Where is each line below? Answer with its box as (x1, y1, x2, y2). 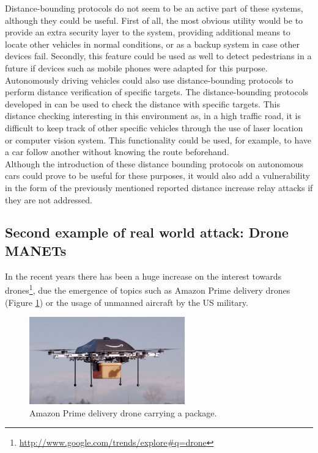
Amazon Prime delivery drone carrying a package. (29, 406, 217, 419)
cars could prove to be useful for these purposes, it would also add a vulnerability (5, 169, 310, 182)
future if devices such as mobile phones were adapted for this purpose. (5, 61, 268, 74)
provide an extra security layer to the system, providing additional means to (5, 26, 290, 38)
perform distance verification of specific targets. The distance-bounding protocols (5, 85, 309, 98)
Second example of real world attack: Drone (5, 223, 289, 242)
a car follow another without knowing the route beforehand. (5, 145, 229, 158)
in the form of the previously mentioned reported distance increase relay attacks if (5, 181, 313, 194)
